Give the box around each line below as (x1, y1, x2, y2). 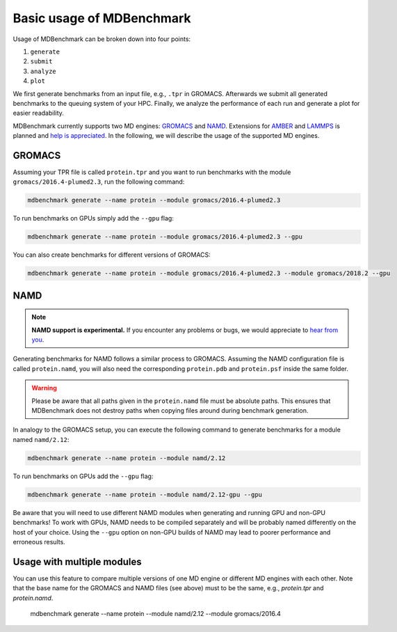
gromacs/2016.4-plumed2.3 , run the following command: (13, 177, 185, 186)
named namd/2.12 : (13, 435, 70, 443)
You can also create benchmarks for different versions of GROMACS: (13, 251, 211, 259)
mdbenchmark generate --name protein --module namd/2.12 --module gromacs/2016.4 (30, 609, 282, 617)
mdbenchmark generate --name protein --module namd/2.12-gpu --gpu (27, 491, 263, 498)
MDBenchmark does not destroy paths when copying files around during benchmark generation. (31, 406, 309, 415)
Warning (31, 384, 57, 393)
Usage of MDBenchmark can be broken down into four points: (13, 35, 191, 43)
